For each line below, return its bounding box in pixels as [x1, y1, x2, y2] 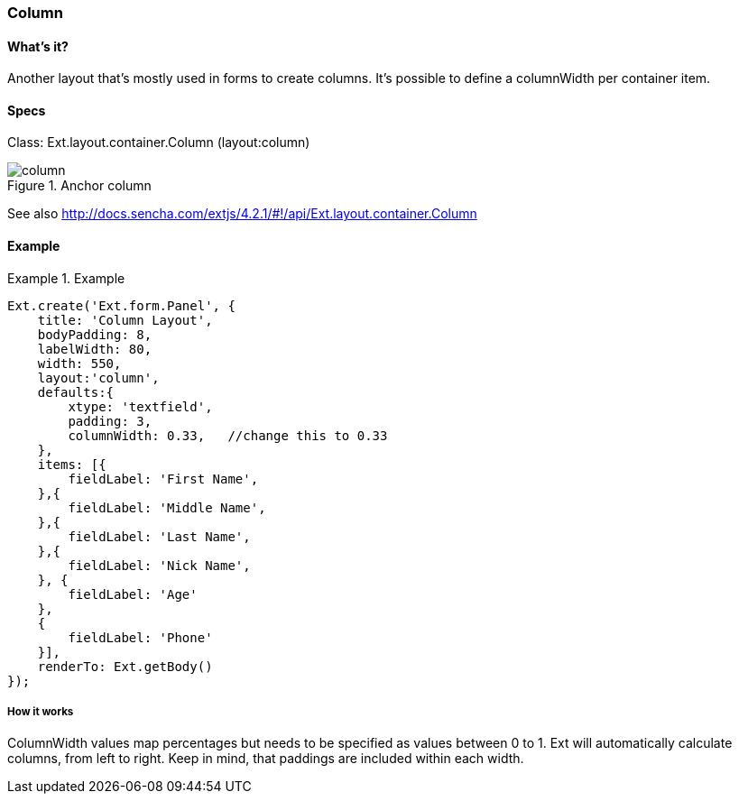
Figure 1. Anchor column [7, 178, 152, 194]
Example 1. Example [7, 270, 125, 286]
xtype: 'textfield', [68, 399, 213, 414]
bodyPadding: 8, [37, 327, 152, 342]
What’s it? [7, 38, 69, 54]
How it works [7, 705, 74, 719]
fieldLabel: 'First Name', [68, 471, 259, 486]
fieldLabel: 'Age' [68, 586, 198, 602]
